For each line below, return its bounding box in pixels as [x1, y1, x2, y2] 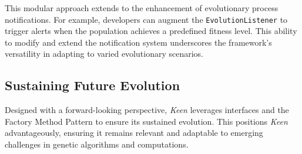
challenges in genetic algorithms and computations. [5, 138, 189, 150]
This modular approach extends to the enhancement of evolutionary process [5, 2, 278, 13]
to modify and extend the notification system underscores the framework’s [5, 36, 272, 48]
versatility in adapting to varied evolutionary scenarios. [5, 47, 203, 60]
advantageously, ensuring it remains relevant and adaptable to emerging [5, 126, 263, 139]
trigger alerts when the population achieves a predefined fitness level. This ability [5, 25, 297, 37]
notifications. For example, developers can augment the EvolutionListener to [5, 13, 288, 25]
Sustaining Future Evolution [5, 76, 180, 94]
